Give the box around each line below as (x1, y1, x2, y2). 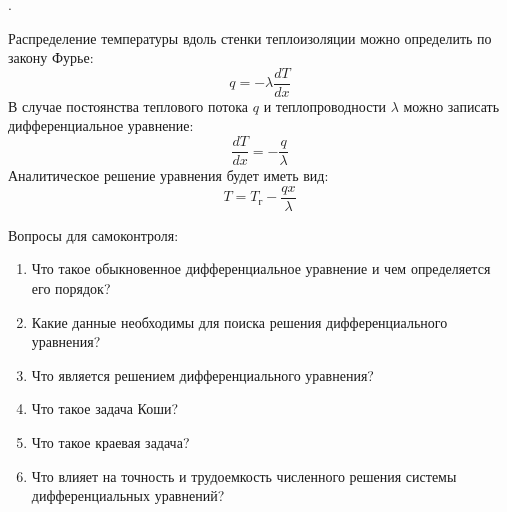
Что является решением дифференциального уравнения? (31, 364, 374, 385)
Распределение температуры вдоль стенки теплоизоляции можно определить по (8, 27, 492, 48)
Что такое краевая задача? (31, 431, 190, 452)
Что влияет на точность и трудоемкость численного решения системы (31, 465, 457, 486)
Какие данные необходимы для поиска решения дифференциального (31, 311, 448, 332)
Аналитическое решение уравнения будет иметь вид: (8, 165, 329, 186)
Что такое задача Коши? (31, 398, 179, 419)
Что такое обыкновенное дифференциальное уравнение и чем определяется (31, 258, 491, 279)
